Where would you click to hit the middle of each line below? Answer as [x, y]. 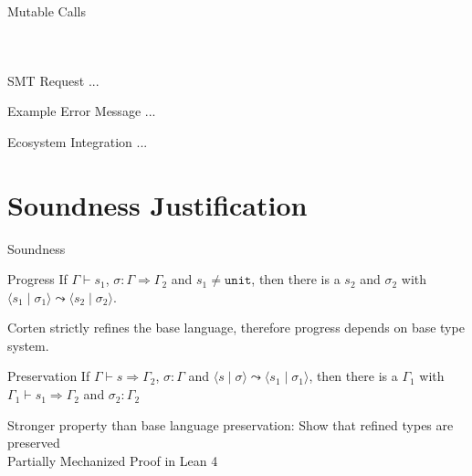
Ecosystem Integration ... [78, 141]
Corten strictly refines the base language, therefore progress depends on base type [236, 328]
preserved [34, 443]
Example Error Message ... [82, 111]
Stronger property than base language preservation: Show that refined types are [231, 424]
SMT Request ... [53, 80]
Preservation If [49, 376]
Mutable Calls [47, 11]
